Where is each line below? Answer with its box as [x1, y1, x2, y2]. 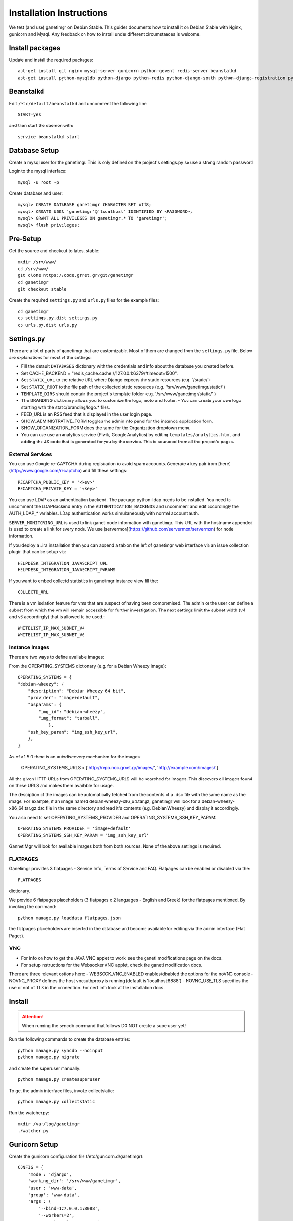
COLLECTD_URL [18, 589, 49, 595]
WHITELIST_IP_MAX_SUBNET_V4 [18, 625, 85, 631]
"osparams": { [27, 702, 62, 708]
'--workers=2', [38, 1213, 75, 1218]
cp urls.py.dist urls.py [18, 322, 77, 328]
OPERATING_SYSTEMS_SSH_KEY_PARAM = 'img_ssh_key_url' [18, 833, 149, 838]
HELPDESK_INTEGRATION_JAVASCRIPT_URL [18, 560, 108, 566]
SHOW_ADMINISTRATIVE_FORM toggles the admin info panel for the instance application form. [21, 418, 213, 424]
